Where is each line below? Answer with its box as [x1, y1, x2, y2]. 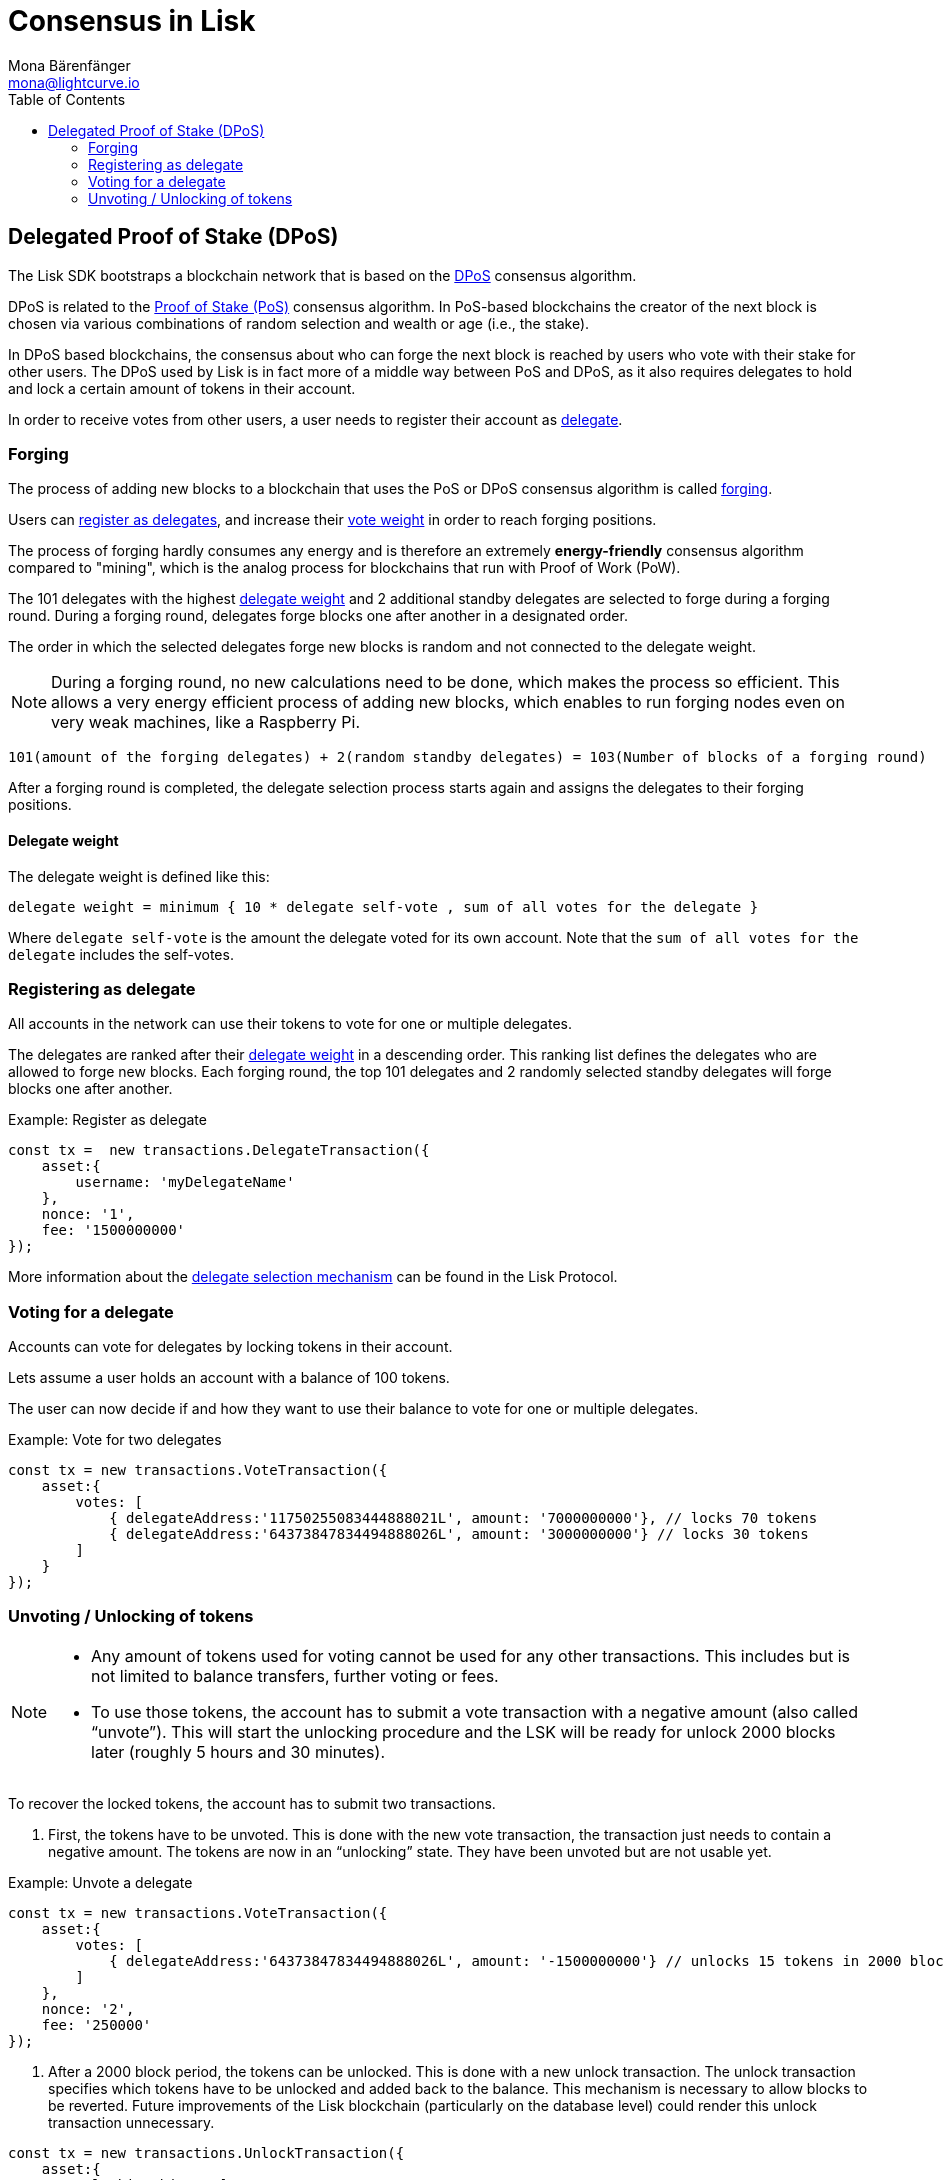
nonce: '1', [41, 1206, 135, 1223]
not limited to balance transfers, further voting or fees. [91, 1665, 499, 1686]
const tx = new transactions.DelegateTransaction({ [8, 1142, 430, 1159]
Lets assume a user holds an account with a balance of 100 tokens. [8, 1369, 450, 1387]
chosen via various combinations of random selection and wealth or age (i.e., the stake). [8, 314, 590, 332]
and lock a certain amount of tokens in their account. [8, 379, 356, 397]
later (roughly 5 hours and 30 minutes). [91, 1741, 386, 1762]
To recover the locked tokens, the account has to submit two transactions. [8, 1794, 496, 1812]
